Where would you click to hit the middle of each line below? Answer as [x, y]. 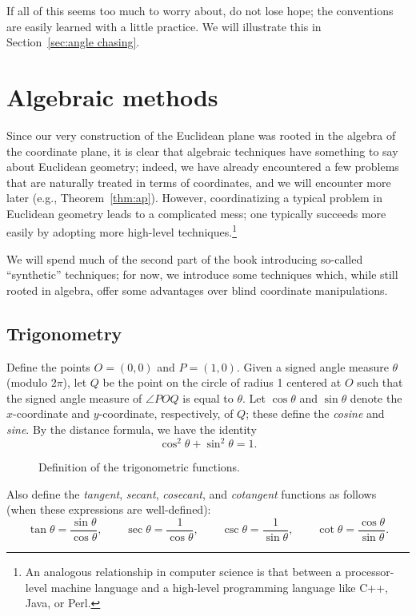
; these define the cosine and [315, 413]
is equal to [208, 397]
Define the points [48, 366]
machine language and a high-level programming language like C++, [219, 587]
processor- [370, 572]
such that [380, 382]
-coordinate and [52, 413]
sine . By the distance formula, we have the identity [132, 429]
